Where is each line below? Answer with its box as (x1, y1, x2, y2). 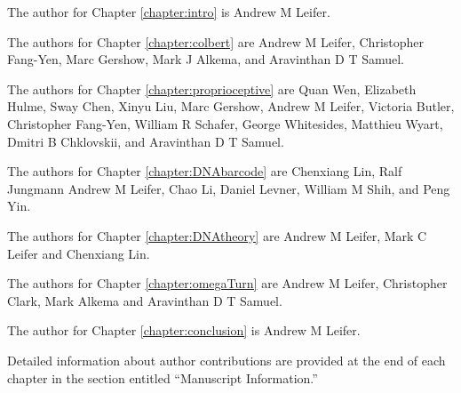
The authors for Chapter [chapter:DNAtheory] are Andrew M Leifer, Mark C (7, 226, 427, 245)
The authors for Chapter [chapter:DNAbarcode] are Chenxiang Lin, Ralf (7, 162, 402, 180)
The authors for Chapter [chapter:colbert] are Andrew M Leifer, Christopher (7, 32, 425, 51)
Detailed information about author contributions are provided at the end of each (7, 350, 446, 369)
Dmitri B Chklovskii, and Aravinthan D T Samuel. (7, 132, 284, 150)
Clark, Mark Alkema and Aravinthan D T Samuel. (7, 291, 282, 309)
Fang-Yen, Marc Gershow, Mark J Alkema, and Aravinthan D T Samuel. (7, 50, 404, 68)
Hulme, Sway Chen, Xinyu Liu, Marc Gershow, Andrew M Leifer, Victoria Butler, (7, 97, 455, 116)
